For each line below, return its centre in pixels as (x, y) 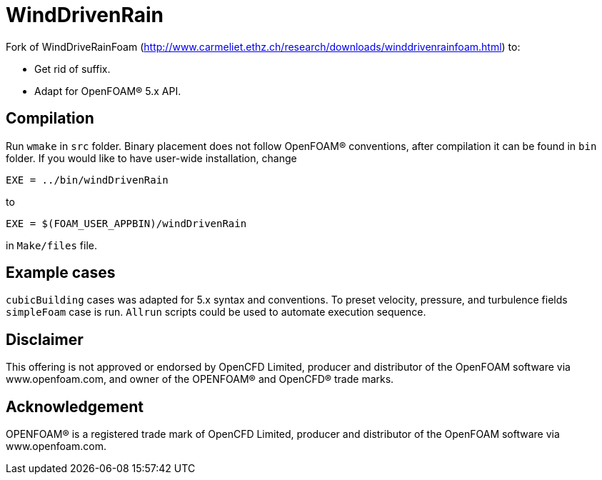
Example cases (61, 273)
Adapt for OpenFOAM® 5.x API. (108, 91)
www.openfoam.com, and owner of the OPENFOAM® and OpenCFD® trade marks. (200, 379)
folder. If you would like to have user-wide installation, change (151, 158)
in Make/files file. (52, 245)
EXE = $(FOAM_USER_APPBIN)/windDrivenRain (126, 223)
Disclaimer (45, 339)
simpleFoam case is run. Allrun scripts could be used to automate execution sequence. (216, 312)
